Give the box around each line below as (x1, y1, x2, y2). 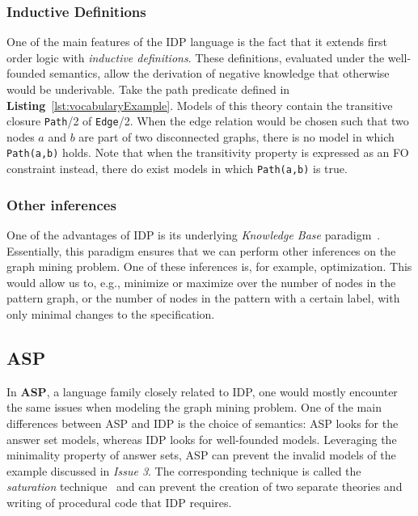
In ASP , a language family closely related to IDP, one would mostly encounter (6, 383, 398, 400)
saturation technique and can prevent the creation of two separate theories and (6, 478, 403, 495)
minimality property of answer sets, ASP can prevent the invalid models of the (6, 446, 396, 463)
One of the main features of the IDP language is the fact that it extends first (6, 33, 387, 50)
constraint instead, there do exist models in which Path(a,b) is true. (6, 160, 348, 177)
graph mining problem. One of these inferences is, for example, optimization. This (6, 258, 412, 275)
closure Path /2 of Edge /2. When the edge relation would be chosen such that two (6, 112, 409, 129)
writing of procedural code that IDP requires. (6, 493, 232, 510)
